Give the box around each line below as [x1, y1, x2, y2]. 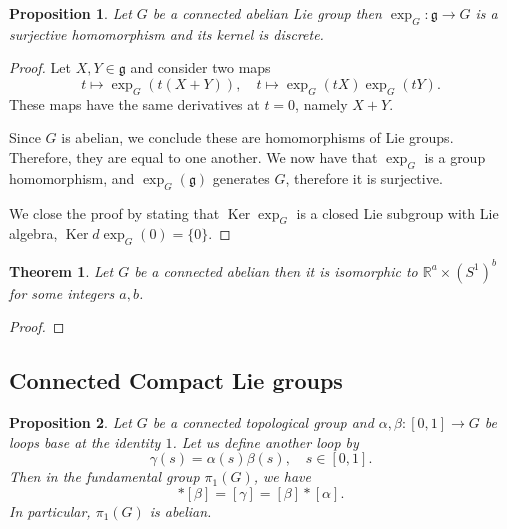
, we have [253, 466, 311, 487]
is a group [424, 146, 486, 167]
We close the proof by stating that [9, 202, 220, 223]
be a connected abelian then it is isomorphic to [134, 260, 418, 281]
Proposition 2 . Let [9, 412, 132, 433]
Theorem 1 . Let [9, 260, 114, 281]
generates [212, 167, 270, 188]
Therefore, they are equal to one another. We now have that [9, 146, 378, 167]
